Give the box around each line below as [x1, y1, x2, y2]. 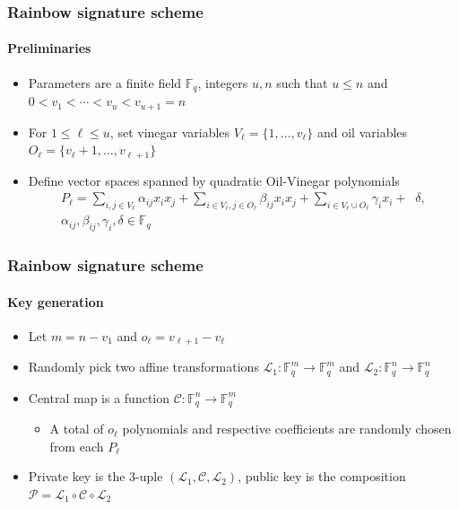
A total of [49, 419, 104, 438]
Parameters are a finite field [28, 73, 182, 92]
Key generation [7, 292, 104, 311]
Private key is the [28, 467, 126, 486]
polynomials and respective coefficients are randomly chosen [122, 419, 452, 438]
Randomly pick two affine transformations [28, 357, 259, 376]
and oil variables [316, 122, 408, 141]
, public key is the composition [238, 467, 406, 486]
